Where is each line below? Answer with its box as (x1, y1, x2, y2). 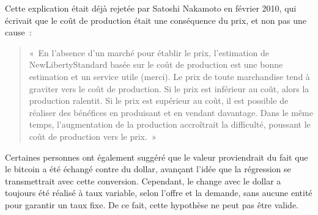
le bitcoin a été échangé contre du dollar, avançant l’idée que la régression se (5, 162, 291, 175)
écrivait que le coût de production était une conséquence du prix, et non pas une (5, 13, 306, 26)
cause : (5, 26, 32, 38)
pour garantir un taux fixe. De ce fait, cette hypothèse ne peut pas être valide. (5, 198, 299, 211)
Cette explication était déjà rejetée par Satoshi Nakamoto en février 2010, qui (5, 2, 297, 14)
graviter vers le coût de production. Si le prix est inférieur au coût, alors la (29, 82, 309, 95)
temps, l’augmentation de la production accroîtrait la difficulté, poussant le (29, 118, 311, 131)
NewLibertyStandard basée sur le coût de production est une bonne (29, 58, 283, 71)
